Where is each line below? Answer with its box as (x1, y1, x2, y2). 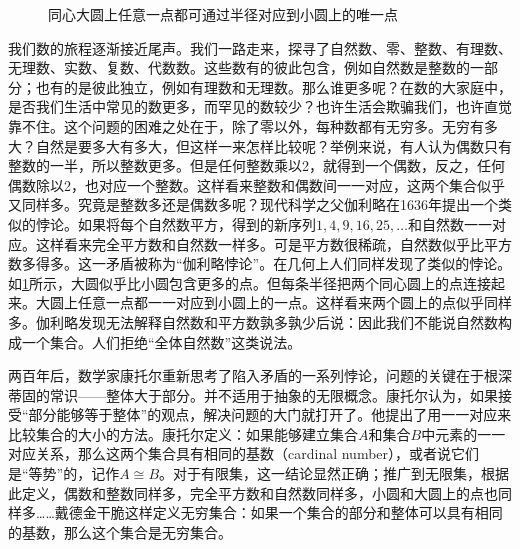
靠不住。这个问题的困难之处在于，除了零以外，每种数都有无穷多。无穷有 (8, 115, 484, 136)
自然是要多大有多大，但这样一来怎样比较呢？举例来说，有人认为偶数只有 (35, 135, 512, 156)
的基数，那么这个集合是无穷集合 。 (8, 521, 232, 542)
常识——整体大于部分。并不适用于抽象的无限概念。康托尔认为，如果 (49, 384, 498, 405)
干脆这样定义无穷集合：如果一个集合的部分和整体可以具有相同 (96, 502, 503, 523)
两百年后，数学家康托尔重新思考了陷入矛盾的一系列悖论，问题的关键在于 (8, 365, 484, 386)
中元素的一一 (421, 423, 506, 444)
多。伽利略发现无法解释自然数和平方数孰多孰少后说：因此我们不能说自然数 (8, 311, 498, 332)
